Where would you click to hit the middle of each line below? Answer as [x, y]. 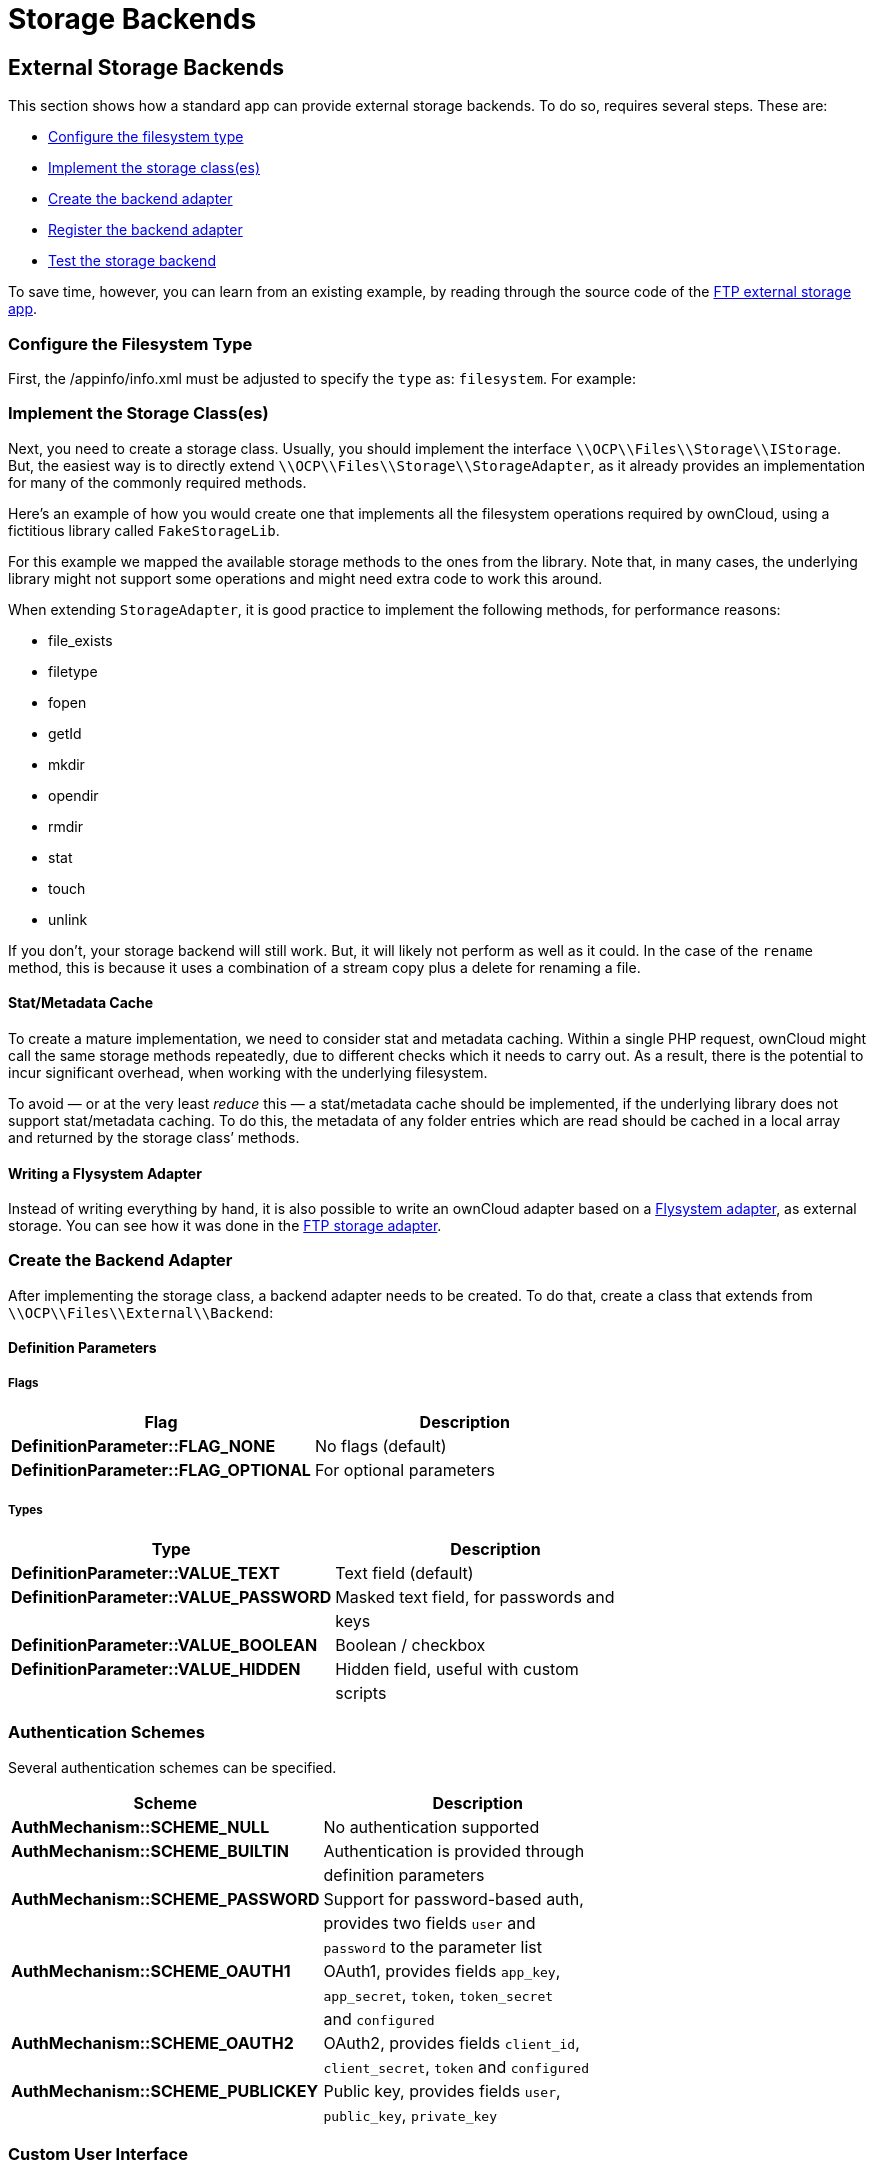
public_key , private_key [410, 2114]
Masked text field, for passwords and [475, 1597]
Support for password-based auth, [453, 1898]
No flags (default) [380, 1446]
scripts [361, 1693]
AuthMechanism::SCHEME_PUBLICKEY [165, 2090]
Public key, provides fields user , [442, 2090]
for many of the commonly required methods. [157, 482]
